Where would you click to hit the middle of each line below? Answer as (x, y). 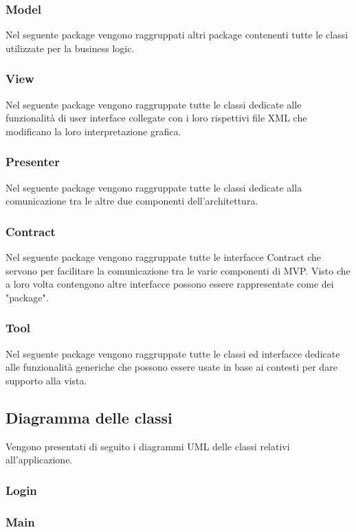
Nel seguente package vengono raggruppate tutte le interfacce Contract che (164, 257)
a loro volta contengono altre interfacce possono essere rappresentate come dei (170, 284)
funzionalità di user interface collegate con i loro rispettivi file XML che (156, 118)
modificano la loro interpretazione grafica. (93, 131)
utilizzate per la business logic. (70, 48)
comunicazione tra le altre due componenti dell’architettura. (132, 201)
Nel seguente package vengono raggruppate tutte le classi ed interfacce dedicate (173, 353)
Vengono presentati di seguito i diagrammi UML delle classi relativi (148, 446)
